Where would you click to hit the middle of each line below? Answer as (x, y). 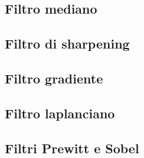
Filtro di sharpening (67, 43)
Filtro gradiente (54, 78)
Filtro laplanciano (60, 113)
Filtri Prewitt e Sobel (72, 148)
